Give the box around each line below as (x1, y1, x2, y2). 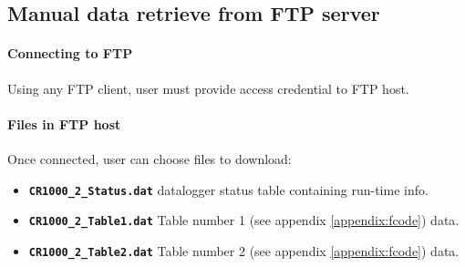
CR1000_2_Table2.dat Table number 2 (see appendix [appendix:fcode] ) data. (28, 241, 460, 260)
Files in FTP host (7, 114, 121, 133)
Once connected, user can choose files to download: (7, 149, 292, 168)
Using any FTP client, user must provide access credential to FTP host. (7, 78, 409, 98)
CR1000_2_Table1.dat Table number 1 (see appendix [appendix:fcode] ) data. (28, 211, 460, 230)
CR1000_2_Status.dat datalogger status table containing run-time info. (28, 180, 429, 199)
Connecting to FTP (7, 44, 133, 63)
